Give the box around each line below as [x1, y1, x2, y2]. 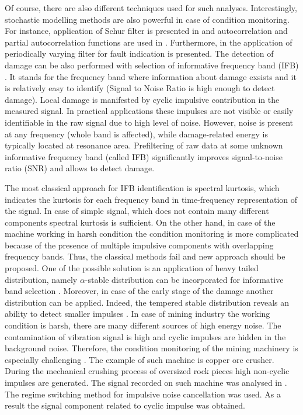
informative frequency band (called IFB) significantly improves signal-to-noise [5, 150, 283, 162]
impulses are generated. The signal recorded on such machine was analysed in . [5, 376, 287, 388]
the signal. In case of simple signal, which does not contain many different [5, 205, 269, 217]
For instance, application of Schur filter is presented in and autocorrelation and [5, 25, 288, 37]
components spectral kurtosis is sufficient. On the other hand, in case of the [5, 216, 276, 228]
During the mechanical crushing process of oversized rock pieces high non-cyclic [5, 365, 290, 377]
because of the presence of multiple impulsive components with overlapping [5, 238, 274, 251]
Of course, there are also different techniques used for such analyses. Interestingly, [5, 2, 297, 13]
